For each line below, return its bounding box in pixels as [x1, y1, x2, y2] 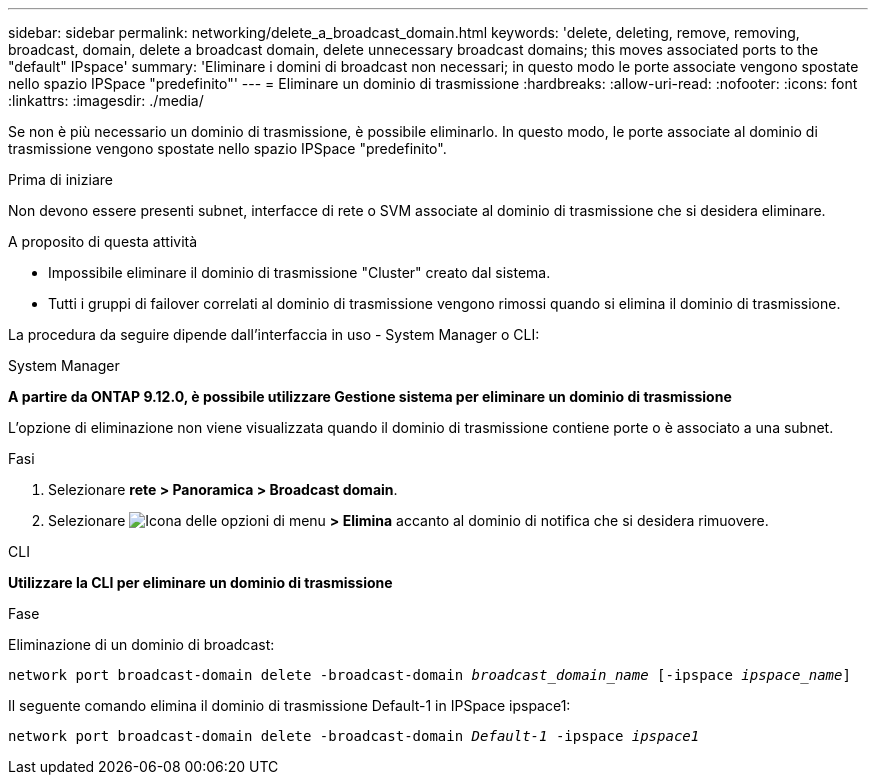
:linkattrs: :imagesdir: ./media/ [8, 92, 204, 109]
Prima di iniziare [8, 171, 113, 188]
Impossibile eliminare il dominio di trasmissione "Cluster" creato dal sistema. [48, 264, 551, 281]
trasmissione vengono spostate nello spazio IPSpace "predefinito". [8, 140, 447, 157]
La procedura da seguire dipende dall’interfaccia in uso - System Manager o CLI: [8, 326, 540, 343]
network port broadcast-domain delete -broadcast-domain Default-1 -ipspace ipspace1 [8, 728, 700, 744]
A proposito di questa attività [8, 233, 198, 250]
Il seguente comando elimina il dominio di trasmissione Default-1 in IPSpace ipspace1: [8, 697, 571, 714]
